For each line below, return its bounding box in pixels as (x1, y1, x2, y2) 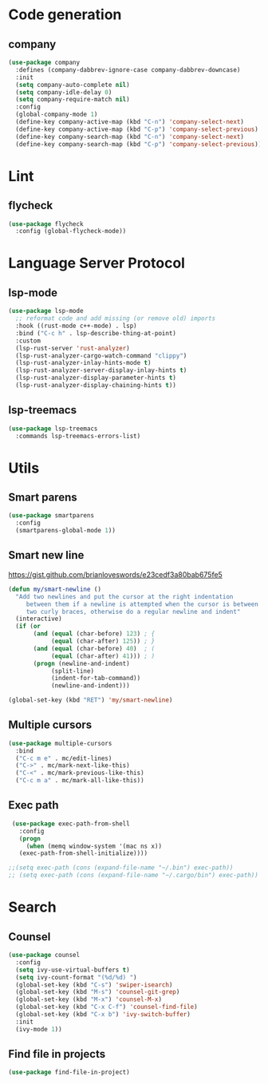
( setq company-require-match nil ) (15, 96, 130, 104)
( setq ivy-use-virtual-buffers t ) (15, 966, 130, 974)
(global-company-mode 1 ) (15, 110, 98, 119)
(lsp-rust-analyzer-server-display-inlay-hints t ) (15, 366, 187, 374)
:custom (15, 337, 41, 345)
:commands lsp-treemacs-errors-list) (15, 432, 141, 440)
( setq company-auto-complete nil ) (15, 81, 130, 89)
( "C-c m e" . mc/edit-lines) (15, 754, 112, 762)
